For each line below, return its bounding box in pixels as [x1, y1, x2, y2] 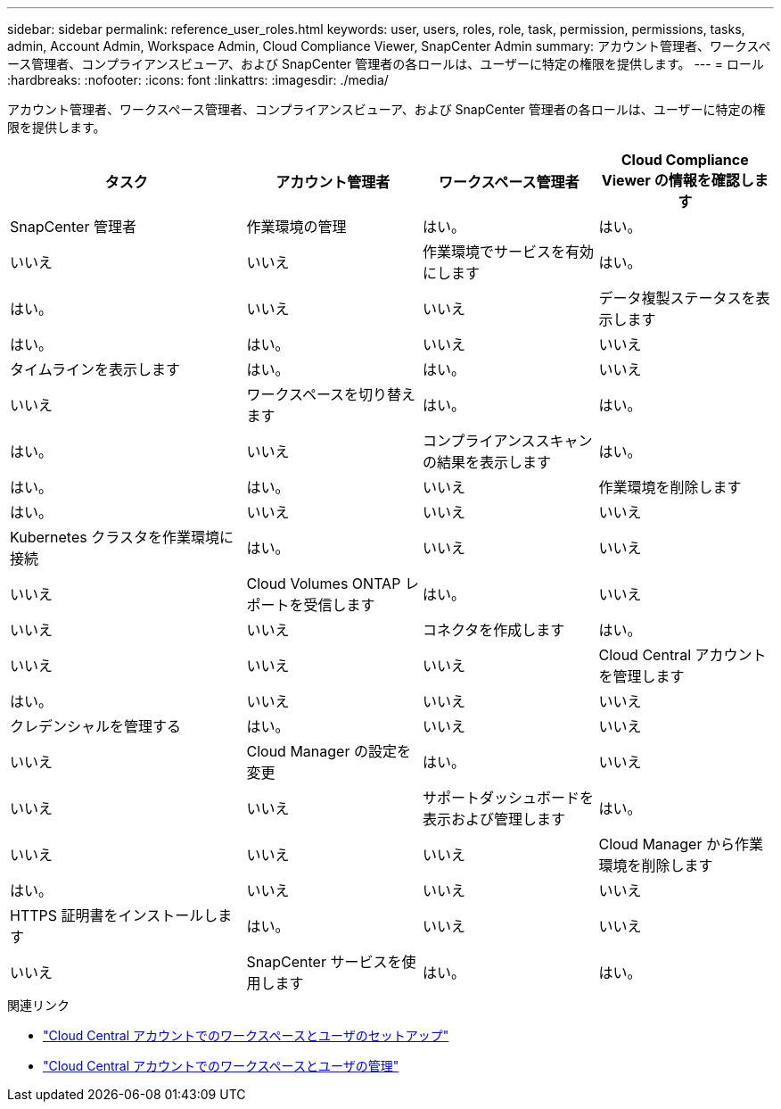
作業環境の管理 [246, 218, 347, 236]
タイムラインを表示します [10, 360, 180, 378]
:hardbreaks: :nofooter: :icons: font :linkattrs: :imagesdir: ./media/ [7, 72, 389, 87]
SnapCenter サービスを [246, 953, 402, 971]
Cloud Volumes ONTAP [246, 575, 401, 592]
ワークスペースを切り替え [246, 385, 416, 403]
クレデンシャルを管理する [10, 717, 182, 735]
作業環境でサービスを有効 [423, 243, 595, 261]
